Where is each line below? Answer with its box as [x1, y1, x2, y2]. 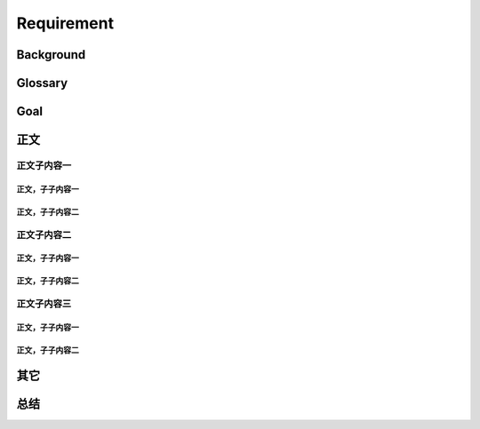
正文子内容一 [16, 159, 72, 171]
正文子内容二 [16, 228, 72, 241]
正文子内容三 [16, 298, 72, 310]
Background [16, 47, 86, 62]
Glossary [16, 75, 68, 91]
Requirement [16, 13, 115, 33]
